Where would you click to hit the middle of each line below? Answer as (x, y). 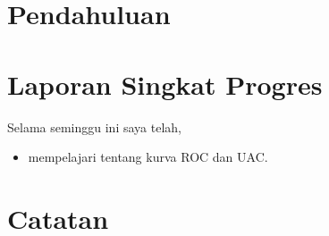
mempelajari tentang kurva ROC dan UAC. (148, 157)
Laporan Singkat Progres (165, 84)
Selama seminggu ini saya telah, (94, 126)
